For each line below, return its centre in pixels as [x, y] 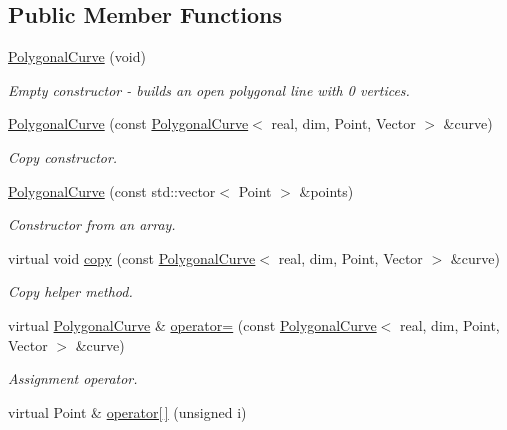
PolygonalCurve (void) [77, 56]
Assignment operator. [73, 378]
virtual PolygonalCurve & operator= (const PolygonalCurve [192, 324]
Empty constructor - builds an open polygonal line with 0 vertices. [209, 89]
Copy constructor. [63, 156]
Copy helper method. [70, 291]
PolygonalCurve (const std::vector [112, 190]
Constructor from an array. [92, 224]
